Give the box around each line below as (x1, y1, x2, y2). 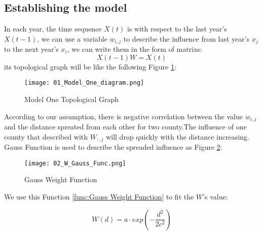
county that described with (4, 131, 88, 142)
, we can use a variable (37, 33, 107, 44)
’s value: (203, 191, 228, 202)
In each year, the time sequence (4, 23, 102, 34)
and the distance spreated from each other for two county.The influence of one (4, 121, 247, 132)
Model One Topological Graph (24, 94, 119, 105)
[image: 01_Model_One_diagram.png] (24, 79, 144, 87)
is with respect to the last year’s (127, 23, 227, 34)
